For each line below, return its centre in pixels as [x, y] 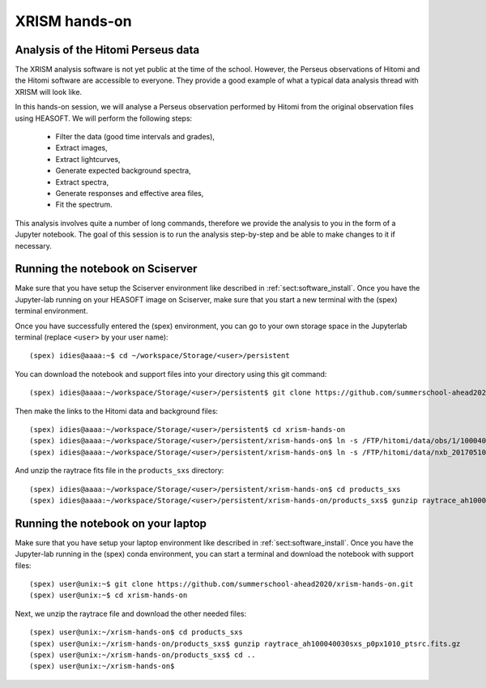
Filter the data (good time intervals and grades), [135, 137]
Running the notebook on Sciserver [106, 269]
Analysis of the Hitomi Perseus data [107, 50]
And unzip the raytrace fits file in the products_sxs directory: [119, 471]
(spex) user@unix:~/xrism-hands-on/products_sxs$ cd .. [143, 655]
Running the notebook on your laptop [111, 523]
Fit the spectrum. [84, 205]
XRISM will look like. [49, 92]
